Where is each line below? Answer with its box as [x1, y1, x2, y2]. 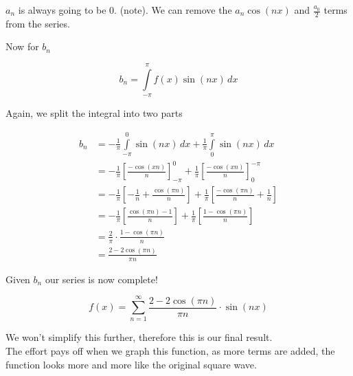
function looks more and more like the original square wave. [5, 357, 257, 371]
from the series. [5, 16, 70, 30]
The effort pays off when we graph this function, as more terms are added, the [5, 344, 335, 357]
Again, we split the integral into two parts [5, 106, 183, 120]
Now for [5, 39, 39, 54]
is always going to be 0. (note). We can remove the [18, 3, 232, 16]
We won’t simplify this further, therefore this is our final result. [5, 330, 273, 344]
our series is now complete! [45, 272, 158, 286]
